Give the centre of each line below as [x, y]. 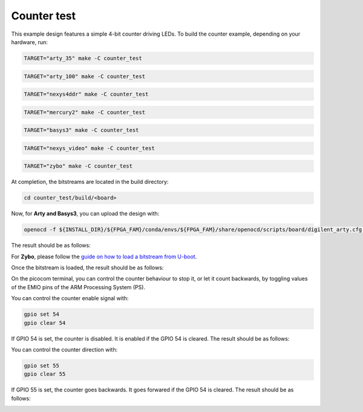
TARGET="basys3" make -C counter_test [81, 130]
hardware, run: [30, 42]
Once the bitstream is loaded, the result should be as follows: [87, 268]
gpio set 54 [42, 314]
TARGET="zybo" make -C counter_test [78, 166]
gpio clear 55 [45, 374]
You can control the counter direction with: [64, 350]
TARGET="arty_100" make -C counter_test [84, 76]
